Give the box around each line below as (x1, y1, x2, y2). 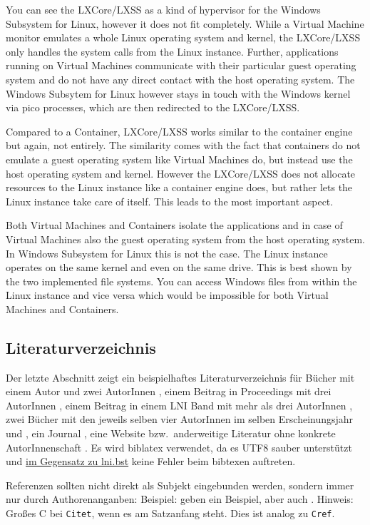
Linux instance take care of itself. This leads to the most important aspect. (6, 193, 334, 208)
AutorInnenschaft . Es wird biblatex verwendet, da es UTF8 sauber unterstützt (6, 439, 352, 454)
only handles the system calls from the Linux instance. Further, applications (6, 44, 339, 58)
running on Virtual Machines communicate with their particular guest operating (6, 58, 356, 73)
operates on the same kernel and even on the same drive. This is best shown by (6, 260, 352, 275)
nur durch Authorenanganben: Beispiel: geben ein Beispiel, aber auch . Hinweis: (6, 491, 354, 506)
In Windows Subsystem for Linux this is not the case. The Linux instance (6, 245, 328, 260)
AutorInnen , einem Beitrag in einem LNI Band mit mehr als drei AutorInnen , (6, 397, 353, 412)
